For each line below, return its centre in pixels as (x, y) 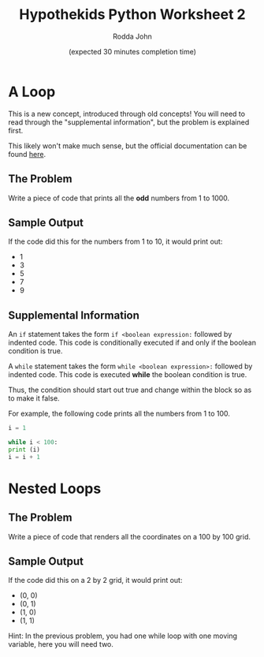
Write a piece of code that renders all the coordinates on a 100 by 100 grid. (129, 536)
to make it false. (34, 398)
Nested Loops (55, 489)
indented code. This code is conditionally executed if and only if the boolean (132, 343)
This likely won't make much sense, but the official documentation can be (128, 146)
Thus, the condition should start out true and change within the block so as (130, 390)
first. (16, 130)
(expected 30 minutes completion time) (132, 51)
